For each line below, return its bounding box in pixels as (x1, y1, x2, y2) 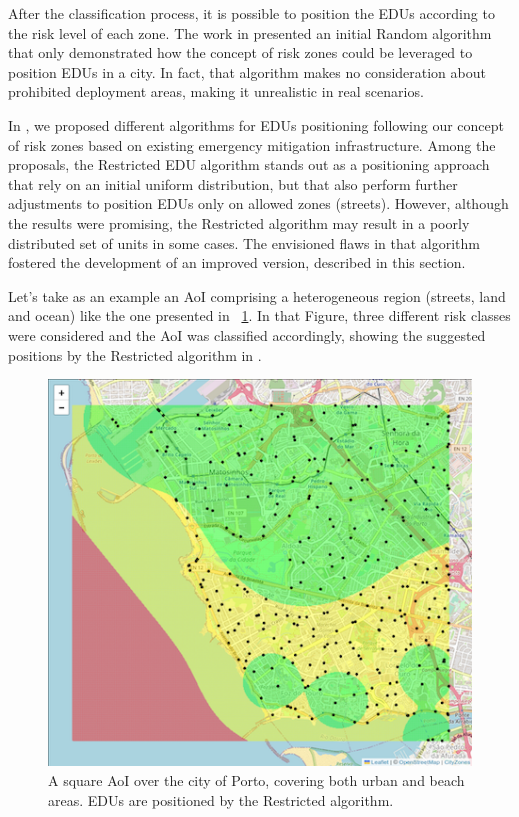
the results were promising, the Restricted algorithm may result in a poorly (8, 212, 470, 233)
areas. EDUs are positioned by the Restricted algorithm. (48, 789, 394, 810)
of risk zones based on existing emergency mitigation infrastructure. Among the (8, 134, 496, 155)
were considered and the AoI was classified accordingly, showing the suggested (8, 324, 486, 345)
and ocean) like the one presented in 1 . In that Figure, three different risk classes (8, 305, 511, 326)
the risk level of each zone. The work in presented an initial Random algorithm (8, 22, 492, 43)
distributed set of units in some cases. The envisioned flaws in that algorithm (8, 232, 481, 253)
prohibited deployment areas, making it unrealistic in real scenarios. (8, 81, 424, 102)
